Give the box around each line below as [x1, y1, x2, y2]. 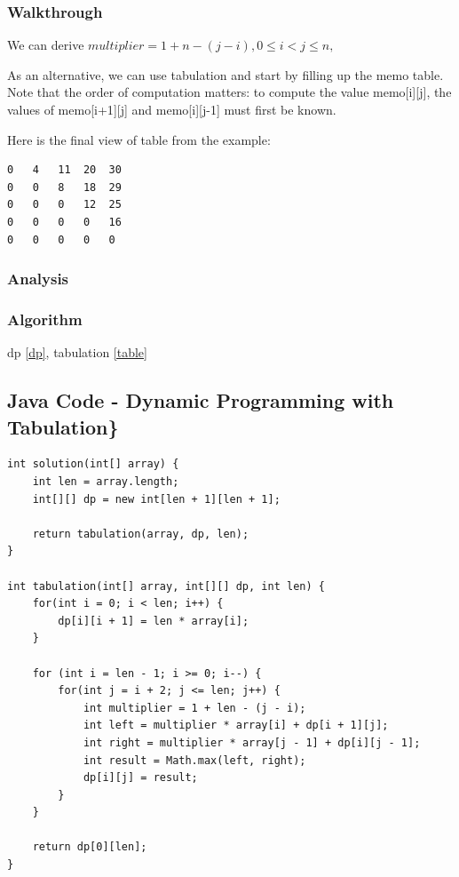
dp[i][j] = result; [83, 771, 198, 785]
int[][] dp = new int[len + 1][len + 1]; [32, 492, 281, 506]
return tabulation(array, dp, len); [32, 527, 249, 540]
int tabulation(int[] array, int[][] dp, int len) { [7, 579, 325, 593]
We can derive [7, 36, 84, 54]
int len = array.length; [32, 475, 179, 488]
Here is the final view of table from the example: [7, 130, 271, 148]
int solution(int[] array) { [7, 458, 179, 471]
